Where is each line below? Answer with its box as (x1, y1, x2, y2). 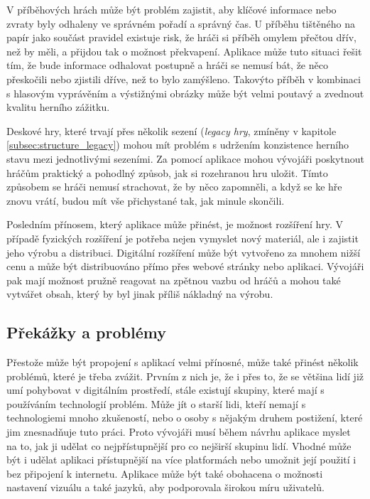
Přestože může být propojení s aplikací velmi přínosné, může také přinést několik (6, 355, 359, 370)
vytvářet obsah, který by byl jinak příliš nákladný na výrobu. (6, 286, 273, 301)
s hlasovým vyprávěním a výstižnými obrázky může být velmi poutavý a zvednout (6, 85, 364, 100)
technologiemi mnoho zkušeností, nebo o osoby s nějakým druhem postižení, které (6, 410, 363, 425)
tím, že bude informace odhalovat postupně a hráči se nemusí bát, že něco (6, 58, 328, 73)
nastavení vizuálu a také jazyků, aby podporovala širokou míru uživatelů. (6, 480, 325, 495)
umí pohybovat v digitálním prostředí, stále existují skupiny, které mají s (6, 382, 325, 397)
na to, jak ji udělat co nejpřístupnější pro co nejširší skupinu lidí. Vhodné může (6, 438, 352, 453)
